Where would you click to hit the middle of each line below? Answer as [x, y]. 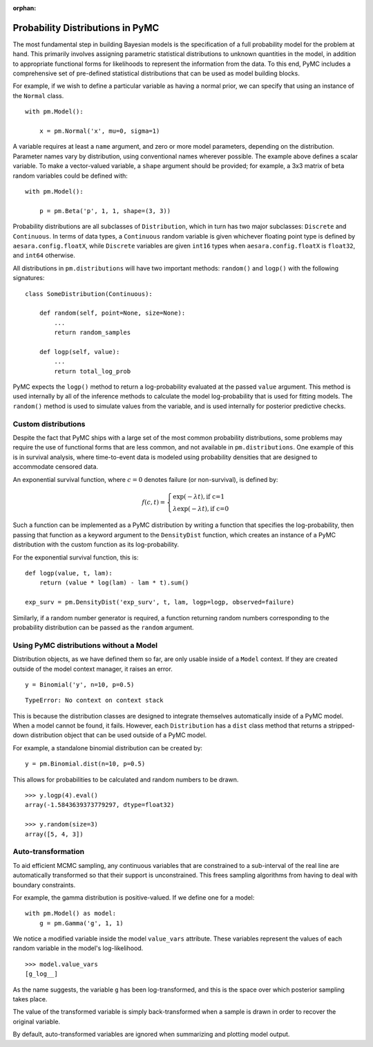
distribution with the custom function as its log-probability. [96, 545]
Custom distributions [49, 424]
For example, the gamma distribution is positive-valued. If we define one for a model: [134, 897]
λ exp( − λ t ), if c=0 [201, 509]
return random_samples [93, 333]
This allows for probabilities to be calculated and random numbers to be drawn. [126, 779]
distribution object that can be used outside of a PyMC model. [118, 735]
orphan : [25, 8]
